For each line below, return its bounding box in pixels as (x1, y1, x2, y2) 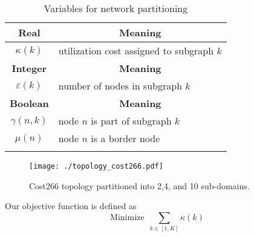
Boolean (10, 96, 49, 110)
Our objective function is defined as (5, 200, 137, 212)
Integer (11, 61, 47, 75)
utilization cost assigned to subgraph (58, 44, 214, 57)
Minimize (110, 213, 145, 222)
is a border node (91, 131, 160, 145)
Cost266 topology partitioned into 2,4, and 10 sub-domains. (29, 179, 250, 192)
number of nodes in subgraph (58, 79, 183, 93)
